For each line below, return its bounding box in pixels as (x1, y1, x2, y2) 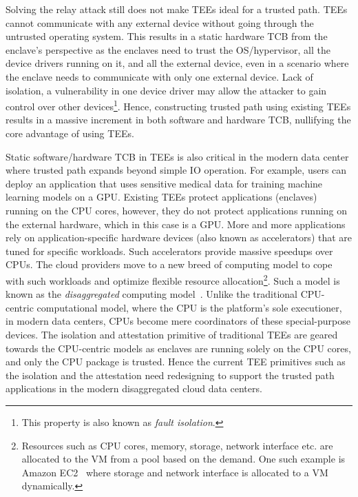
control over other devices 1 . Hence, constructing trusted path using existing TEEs (6, 97, 351, 113)
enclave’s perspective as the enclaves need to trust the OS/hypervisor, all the (6, 42, 330, 57)
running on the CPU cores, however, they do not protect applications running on (6, 203, 348, 217)
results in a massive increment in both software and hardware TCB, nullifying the (6, 112, 351, 127)
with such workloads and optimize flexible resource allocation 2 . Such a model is (6, 271, 340, 287)
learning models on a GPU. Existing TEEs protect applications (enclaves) (6, 190, 317, 204)
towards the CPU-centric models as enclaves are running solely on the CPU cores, (6, 341, 351, 355)
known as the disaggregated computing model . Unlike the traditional (6, 287, 297, 301)
